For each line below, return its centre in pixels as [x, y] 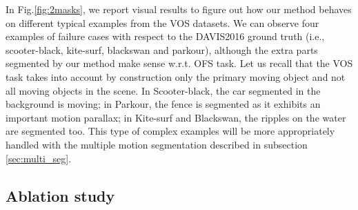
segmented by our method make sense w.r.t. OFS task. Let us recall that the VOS [179, 63]
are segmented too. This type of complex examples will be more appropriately [170, 131]
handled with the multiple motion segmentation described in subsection [157, 144]
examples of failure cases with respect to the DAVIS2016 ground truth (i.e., [165, 36]
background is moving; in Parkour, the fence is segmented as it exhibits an [163, 104]
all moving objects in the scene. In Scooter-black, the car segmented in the [163, 90]
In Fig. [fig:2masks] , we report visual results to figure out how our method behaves [179, 9]
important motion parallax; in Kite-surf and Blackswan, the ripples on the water [176, 117]
